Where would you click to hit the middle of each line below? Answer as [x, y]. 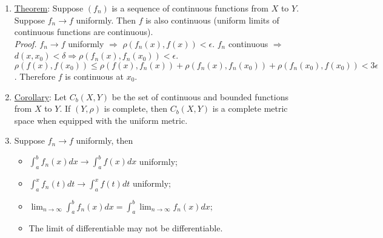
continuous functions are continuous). [84, 32]
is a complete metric [250, 108]
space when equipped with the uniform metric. [101, 120]
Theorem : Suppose [49, 8]
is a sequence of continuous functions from [190, 8]
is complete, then [136, 108]
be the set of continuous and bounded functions [200, 96]
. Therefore [35, 76]
